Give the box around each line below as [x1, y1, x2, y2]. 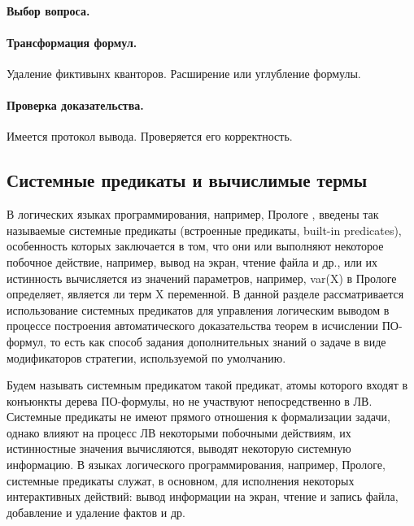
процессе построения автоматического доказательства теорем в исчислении [7, 317, 379, 334]
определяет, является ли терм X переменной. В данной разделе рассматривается [7, 285, 404, 302]
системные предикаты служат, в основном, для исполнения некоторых [7, 472, 355, 489]
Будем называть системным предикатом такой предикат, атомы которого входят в [7, 376, 408, 393]
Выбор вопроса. [7, 2, 90, 19]
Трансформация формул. [7, 33, 137, 50]
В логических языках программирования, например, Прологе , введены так [7, 206, 379, 223]
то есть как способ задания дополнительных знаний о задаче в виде [50, 333, 386, 350]
